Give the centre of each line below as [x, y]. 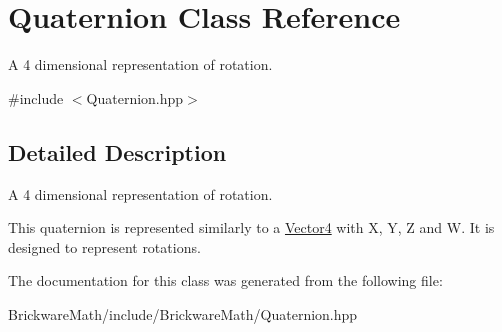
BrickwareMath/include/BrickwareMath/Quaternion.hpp [183, 313]
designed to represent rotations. [104, 246]
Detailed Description [117, 151]
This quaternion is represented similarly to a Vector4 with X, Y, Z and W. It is [251, 227]
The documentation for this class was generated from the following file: [225, 280]
